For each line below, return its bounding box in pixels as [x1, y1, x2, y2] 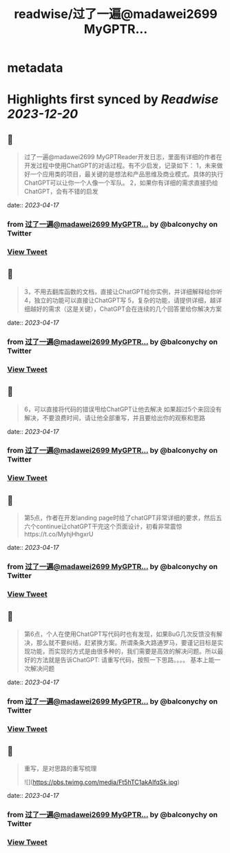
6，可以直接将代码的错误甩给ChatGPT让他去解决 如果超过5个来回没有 [23, 404, 222, 413]
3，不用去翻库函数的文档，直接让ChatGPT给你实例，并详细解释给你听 [23, 287, 222, 296]
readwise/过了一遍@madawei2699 [13, 6, 218, 22]
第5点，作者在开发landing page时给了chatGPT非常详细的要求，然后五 [23, 514, 222, 522]
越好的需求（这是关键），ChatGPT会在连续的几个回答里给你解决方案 [30, 305, 222, 313]
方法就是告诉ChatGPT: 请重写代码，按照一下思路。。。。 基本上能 [36, 655, 215, 664]
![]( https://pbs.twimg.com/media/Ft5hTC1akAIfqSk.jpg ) [23, 778, 180, 786]
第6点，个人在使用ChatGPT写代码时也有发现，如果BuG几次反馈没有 [23, 630, 217, 638]
